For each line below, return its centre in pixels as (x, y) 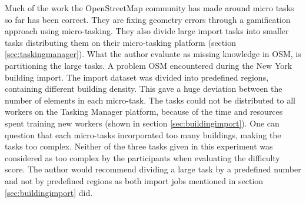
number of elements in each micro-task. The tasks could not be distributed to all (150, 100)
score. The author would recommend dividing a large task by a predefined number (153, 169)
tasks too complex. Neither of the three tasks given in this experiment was (139, 146)
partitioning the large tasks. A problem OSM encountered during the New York (149, 65)
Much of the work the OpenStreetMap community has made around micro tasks (149, 8)
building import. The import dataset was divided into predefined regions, (137, 77)
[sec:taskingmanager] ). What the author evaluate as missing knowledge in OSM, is (153, 54)
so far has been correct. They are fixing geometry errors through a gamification (148, 19)
